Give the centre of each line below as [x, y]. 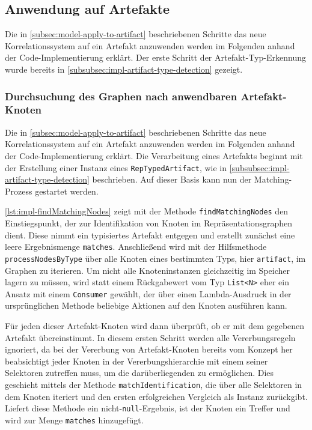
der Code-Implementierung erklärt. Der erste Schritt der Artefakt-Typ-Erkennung [155, 57]
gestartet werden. [67, 191]
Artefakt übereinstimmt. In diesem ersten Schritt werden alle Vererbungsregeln [150, 337]
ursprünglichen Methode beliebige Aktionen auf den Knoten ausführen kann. [146, 305]
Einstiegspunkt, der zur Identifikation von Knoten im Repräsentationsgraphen [149, 223]
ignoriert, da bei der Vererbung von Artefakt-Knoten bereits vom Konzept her [149, 349]
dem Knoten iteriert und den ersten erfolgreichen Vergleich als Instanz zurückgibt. [156, 396]
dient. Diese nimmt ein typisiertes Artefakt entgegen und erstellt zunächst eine [150, 235]
